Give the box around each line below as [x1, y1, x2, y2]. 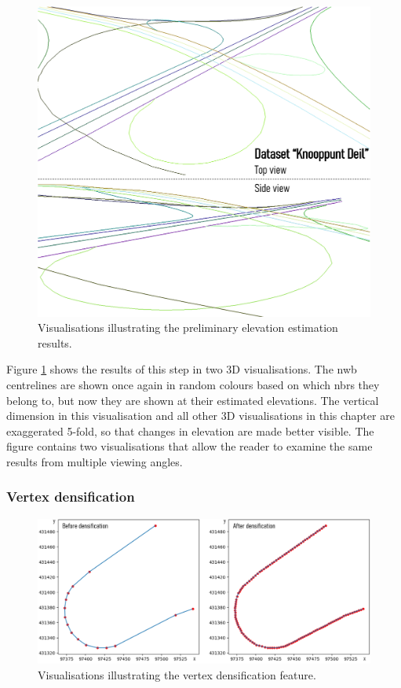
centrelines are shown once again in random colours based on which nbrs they [6, 376, 380, 392]
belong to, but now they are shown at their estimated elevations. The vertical [6, 392, 379, 408]
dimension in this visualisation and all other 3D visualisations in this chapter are [6, 407, 395, 424]
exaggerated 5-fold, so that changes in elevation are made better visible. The [6, 422, 374, 439]
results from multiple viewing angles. [6, 453, 183, 469]
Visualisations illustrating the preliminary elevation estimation [38, 319, 338, 336]
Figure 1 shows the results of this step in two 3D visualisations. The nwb [6, 361, 357, 377]
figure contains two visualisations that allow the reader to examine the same [6, 438, 373, 454]
